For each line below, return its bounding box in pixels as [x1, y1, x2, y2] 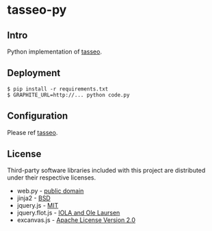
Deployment [7, 67, 61, 79]
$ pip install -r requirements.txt [7, 85, 109, 93]
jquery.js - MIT [16, 202, 59, 210]
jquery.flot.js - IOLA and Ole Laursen [16, 208, 120, 217]
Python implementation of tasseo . [7, 47, 103, 56]
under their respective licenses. [7, 173, 96, 182]
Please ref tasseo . [7, 128, 58, 136]
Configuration [7, 110, 68, 122]
